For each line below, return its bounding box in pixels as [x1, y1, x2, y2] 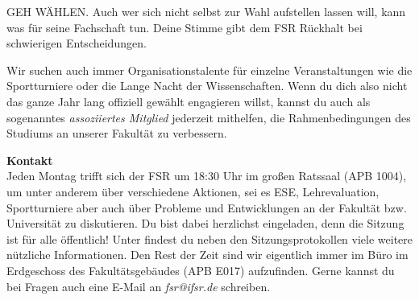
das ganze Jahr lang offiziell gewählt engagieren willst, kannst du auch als [6, 92, 371, 109]
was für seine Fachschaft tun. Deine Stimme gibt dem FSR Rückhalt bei [6, 18, 363, 35]
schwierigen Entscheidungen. [6, 35, 147, 51]
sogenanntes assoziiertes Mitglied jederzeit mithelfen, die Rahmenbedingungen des [6, 109, 411, 125]
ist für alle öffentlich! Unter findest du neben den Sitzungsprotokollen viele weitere [6, 230, 413, 247]
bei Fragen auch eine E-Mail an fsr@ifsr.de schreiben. [6, 277, 271, 294]
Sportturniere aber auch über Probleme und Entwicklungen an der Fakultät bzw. [6, 199, 407, 216]
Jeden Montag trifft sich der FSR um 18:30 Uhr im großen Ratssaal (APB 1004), [6, 167, 407, 184]
